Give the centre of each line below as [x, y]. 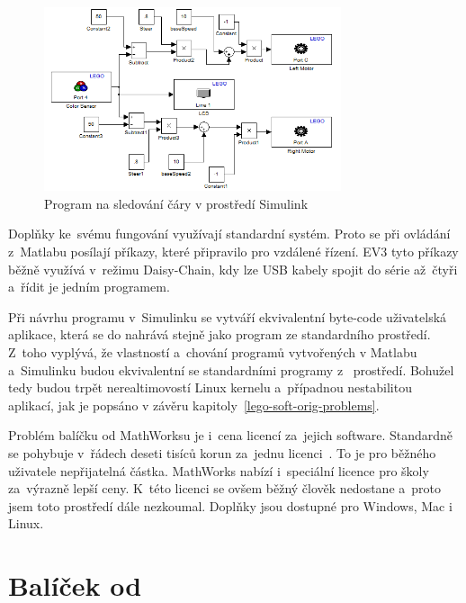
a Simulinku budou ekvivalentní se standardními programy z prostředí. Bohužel [231, 369]
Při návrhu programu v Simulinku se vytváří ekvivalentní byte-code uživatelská [228, 316]
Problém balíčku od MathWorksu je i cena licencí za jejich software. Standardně [231, 435]
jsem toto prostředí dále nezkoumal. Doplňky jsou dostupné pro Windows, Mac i [230, 505]
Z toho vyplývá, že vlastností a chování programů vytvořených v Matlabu [213, 351]
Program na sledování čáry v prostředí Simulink [176, 203]
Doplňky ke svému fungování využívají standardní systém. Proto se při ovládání [229, 234]
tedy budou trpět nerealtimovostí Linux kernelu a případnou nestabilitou [210, 387]
